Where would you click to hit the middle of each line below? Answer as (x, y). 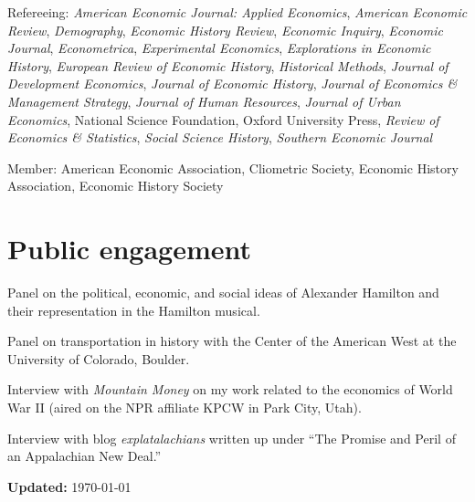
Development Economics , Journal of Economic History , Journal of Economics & (232, 84)
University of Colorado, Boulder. (99, 358)
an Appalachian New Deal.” (84, 456)
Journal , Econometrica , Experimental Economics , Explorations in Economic (219, 48)
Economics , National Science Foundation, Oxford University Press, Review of (223, 119)
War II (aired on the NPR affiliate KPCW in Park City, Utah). (185, 408)
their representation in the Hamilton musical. (134, 310)
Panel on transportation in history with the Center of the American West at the (232, 341)
